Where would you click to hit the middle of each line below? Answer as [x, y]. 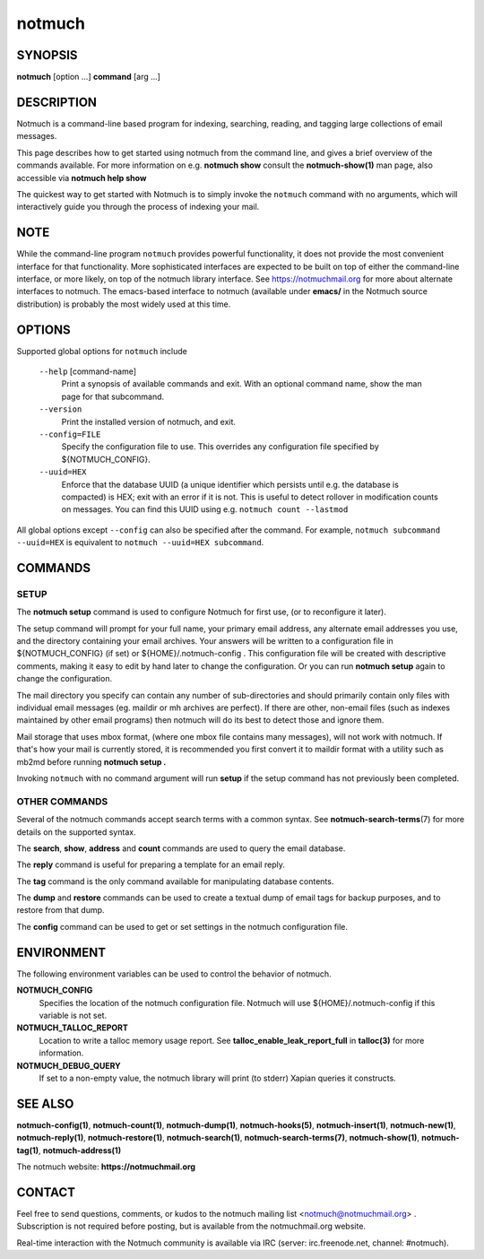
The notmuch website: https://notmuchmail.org [106, 1167]
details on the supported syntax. [76, 832]
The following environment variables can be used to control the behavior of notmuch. [174, 974]
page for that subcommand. [113, 396]
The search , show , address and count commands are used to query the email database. [181, 848]
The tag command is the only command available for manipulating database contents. [175, 881]
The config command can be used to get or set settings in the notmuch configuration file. [182, 926]
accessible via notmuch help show [82, 178]
